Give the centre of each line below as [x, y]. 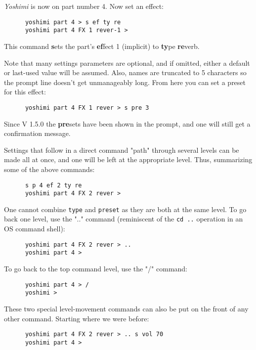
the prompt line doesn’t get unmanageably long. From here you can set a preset [125, 82]
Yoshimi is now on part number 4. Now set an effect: [84, 6]
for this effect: [25, 92]
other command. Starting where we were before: [77, 318]
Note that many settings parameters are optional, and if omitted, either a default [127, 63]
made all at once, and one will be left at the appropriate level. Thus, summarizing [128, 159]
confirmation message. [37, 133]
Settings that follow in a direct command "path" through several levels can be [122, 150]
